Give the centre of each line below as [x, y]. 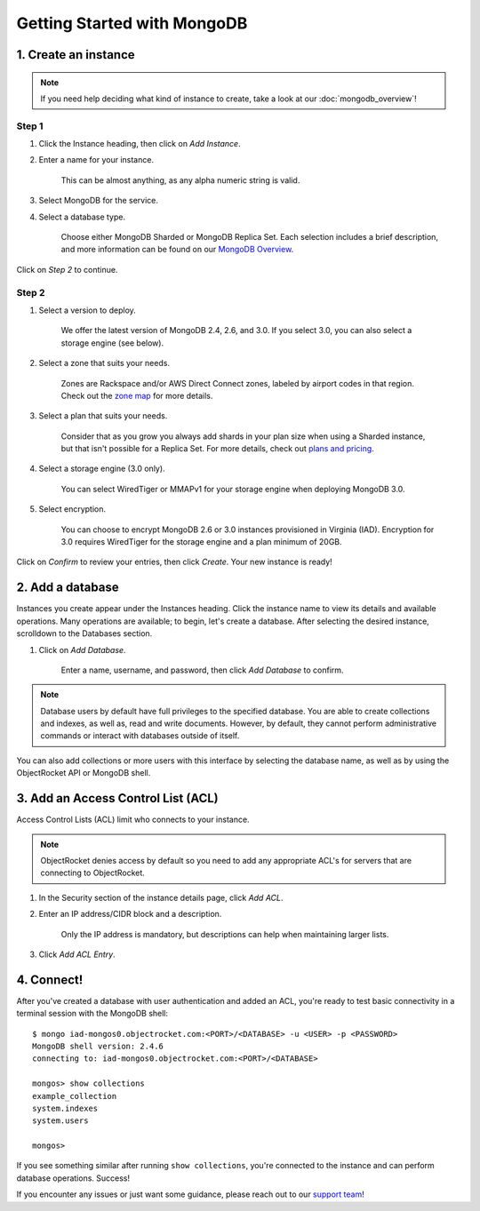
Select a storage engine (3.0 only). [102, 469]
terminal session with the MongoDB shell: [92, 1014]
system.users [60, 1121]
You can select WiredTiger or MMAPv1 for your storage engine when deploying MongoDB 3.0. [233, 489]
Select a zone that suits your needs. [104, 363]
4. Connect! [50, 980]
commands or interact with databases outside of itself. [140, 736]
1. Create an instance [76, 55]
